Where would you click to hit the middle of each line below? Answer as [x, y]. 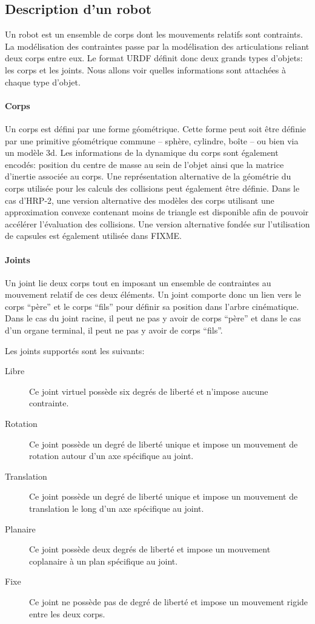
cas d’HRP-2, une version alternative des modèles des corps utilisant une [140, 200]
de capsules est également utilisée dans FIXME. [94, 236]
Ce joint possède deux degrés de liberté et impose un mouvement [150, 549]
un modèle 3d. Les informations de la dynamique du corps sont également [142, 153]
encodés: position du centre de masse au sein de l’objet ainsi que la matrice [144, 164]
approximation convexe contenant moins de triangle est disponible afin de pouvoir [157, 212]
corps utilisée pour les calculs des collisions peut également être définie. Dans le [152, 188]
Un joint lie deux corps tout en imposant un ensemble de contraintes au [138, 282]
